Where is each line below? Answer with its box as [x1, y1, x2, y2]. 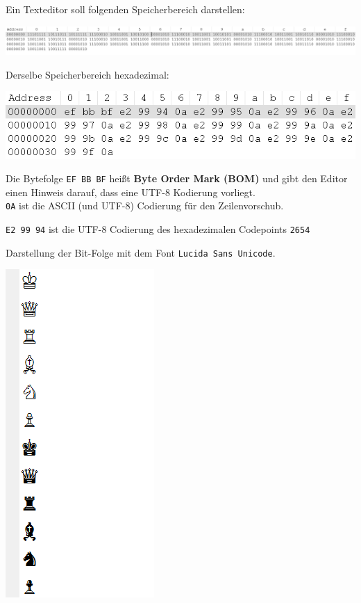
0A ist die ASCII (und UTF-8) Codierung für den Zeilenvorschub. [6, 198, 284, 213]
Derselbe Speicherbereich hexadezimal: [6, 67, 169, 81]
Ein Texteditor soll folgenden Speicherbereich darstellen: [6, 2, 245, 16]
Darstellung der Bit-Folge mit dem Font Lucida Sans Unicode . [6, 245, 276, 259]
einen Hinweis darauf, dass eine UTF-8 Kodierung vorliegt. [6, 184, 255, 199]
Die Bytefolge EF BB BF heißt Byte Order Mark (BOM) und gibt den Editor [6, 171, 348, 186]
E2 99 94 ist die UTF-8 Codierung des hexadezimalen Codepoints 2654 [6, 222, 310, 236]
